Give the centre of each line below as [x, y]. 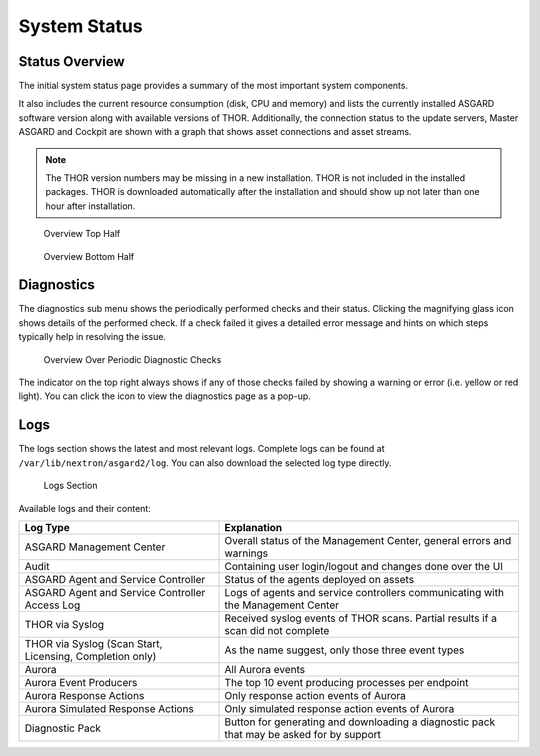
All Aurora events [264, 669]
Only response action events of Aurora [315, 695]
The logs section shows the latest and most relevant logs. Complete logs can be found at [201, 449]
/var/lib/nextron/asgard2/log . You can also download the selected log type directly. [205, 462]
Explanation [253, 527]
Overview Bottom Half [89, 256]
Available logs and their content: [85, 508]
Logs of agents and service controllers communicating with [364, 592]
